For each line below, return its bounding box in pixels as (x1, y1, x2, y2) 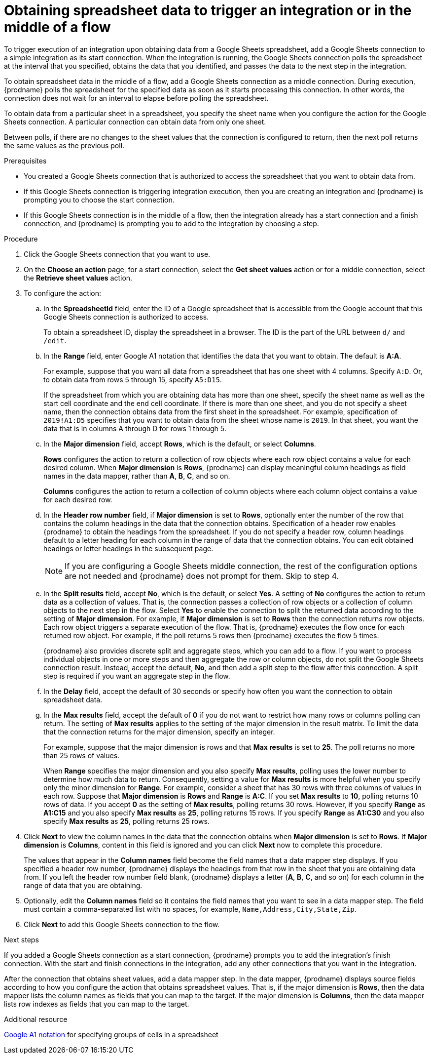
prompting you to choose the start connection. (24, 195, 175, 204)
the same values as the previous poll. (4, 141, 125, 150)
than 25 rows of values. (43, 751, 120, 760)
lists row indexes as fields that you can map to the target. (4, 999, 189, 1008)
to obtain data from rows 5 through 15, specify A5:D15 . (43, 375, 222, 384)
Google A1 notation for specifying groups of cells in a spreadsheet (4, 1030, 218, 1039)
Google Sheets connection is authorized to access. (43, 312, 209, 321)
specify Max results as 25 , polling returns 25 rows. (43, 816, 210, 825)
